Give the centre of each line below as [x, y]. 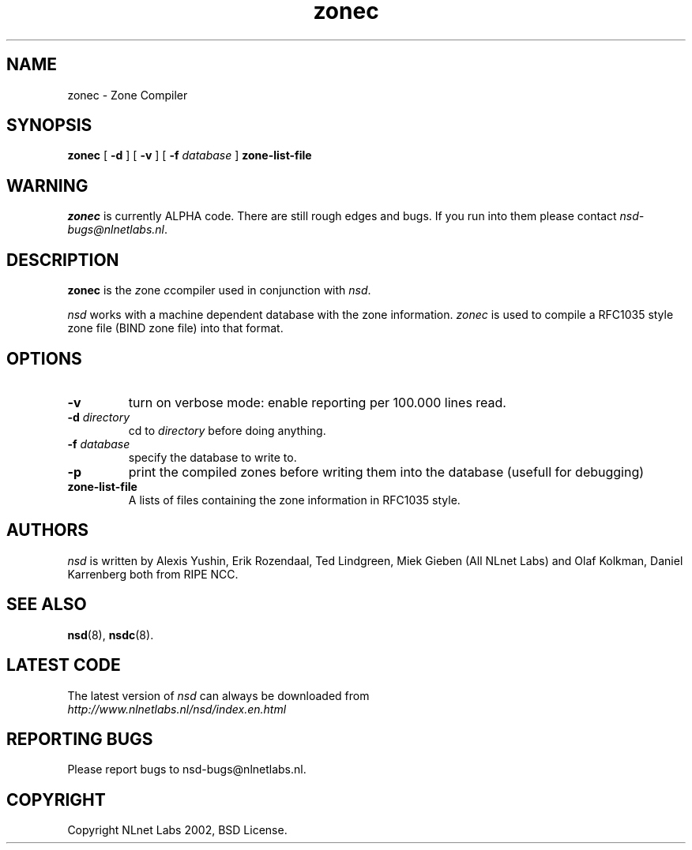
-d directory [99, 417]
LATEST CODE [64, 665]
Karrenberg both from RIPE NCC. [153, 574]
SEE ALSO [47, 605]
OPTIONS [44, 358]
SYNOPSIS [49, 125]
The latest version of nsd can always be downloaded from [218, 695]
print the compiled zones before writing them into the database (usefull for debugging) [386, 472]
